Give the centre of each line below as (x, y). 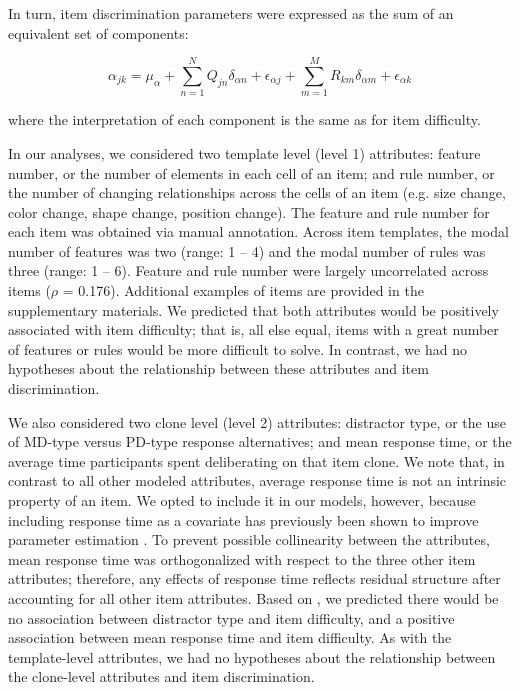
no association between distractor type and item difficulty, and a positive (231, 617)
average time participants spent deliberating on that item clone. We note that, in (256, 460)
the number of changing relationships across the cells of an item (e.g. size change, (257, 192)
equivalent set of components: (98, 32)
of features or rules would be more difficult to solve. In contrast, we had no (237, 348)
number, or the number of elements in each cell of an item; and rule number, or (251, 172)
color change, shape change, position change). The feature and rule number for (249, 211)
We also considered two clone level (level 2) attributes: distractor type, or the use (257, 421)
